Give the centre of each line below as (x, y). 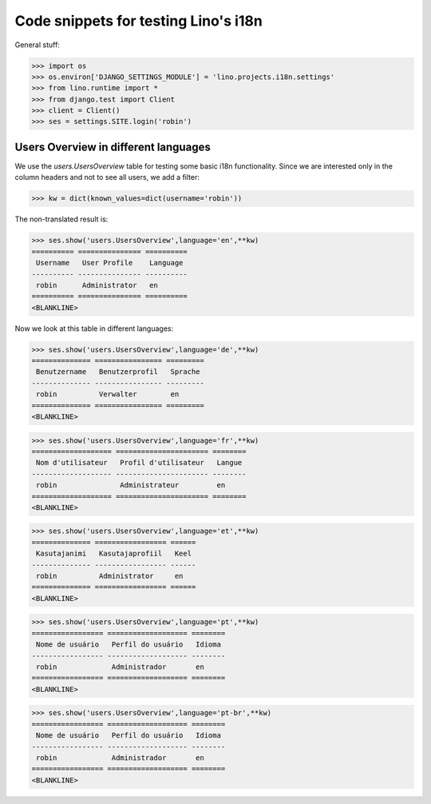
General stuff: (37, 45)
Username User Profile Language (110, 263)
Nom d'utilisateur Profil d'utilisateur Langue (139, 463)
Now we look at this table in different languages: (94, 328)
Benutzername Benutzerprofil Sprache (118, 372)
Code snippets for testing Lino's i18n (138, 21)
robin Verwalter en (108, 394)
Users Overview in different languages (113, 147)
